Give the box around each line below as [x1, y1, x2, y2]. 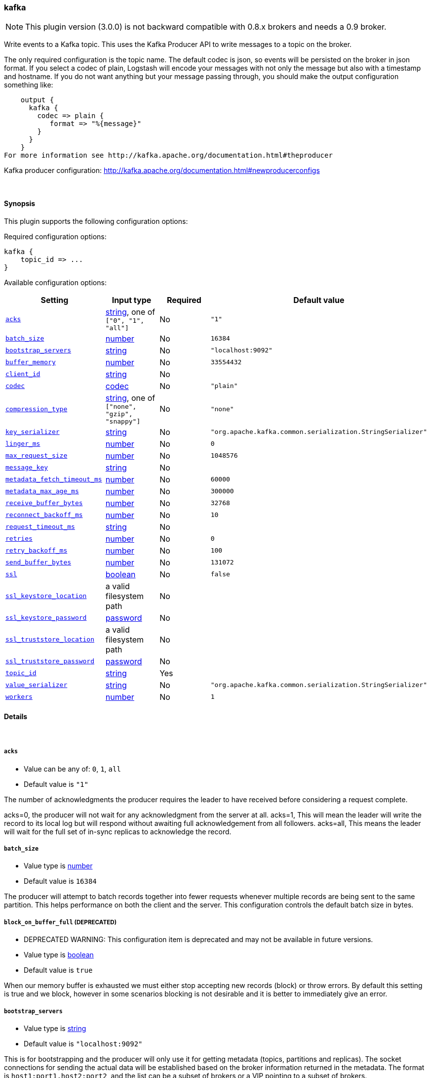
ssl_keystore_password [5, 614, 87, 622]
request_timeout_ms [5, 523, 75, 531]
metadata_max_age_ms [5, 487, 79, 495]
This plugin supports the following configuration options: [4, 216, 188, 225]
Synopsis [4, 199, 36, 208]
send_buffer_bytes [5, 559, 72, 566]
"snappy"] [105, 417, 141, 425]
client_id [5, 370, 40, 378]
